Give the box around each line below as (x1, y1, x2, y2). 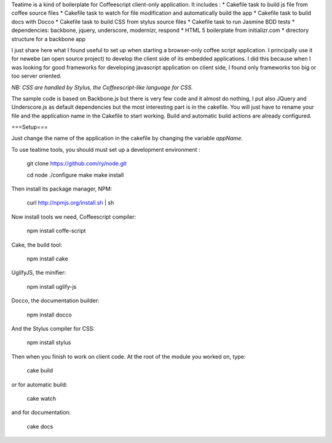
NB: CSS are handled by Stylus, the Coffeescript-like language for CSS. (11, 84, 193, 91)
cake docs (26, 423, 53, 430)
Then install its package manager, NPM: (11, 185, 113, 193)
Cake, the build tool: (11, 241, 63, 248)
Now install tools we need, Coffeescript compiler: (11, 213, 136, 221)
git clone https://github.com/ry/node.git (26, 160, 127, 167)
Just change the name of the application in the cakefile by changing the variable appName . (11, 135, 243, 142)
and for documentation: (11, 409, 71, 416)
